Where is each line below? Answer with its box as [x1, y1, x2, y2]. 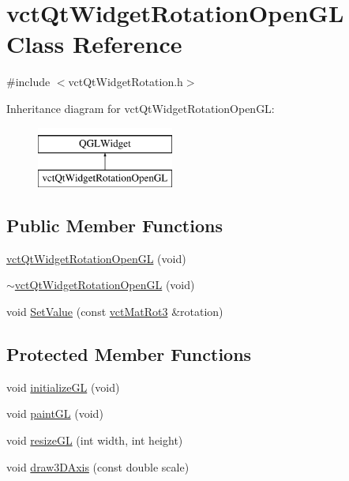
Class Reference [6, 28, 182, 60]
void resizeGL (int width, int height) [6, 432, 183, 449]
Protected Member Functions [6, 342, 252, 366]
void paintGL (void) [6, 405, 103, 422]
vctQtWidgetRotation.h [68, 73, 183, 90]
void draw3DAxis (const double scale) [6, 458, 190, 475]
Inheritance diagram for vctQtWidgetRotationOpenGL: [6, 100, 275, 116]
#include [6, 73, 51, 90]
